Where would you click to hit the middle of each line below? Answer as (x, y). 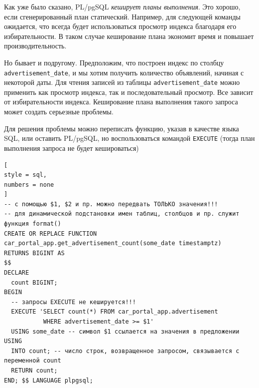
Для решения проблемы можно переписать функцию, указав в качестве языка (122, 128)
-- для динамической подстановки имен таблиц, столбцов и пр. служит (122, 214)
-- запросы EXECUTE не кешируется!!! (73, 302)
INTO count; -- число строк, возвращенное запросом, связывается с (125, 351)
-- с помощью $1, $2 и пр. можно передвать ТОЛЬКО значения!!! (111, 204)
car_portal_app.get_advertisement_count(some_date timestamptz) (113, 243)
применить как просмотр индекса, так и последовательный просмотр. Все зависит (129, 92)
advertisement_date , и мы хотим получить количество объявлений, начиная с (124, 72)
